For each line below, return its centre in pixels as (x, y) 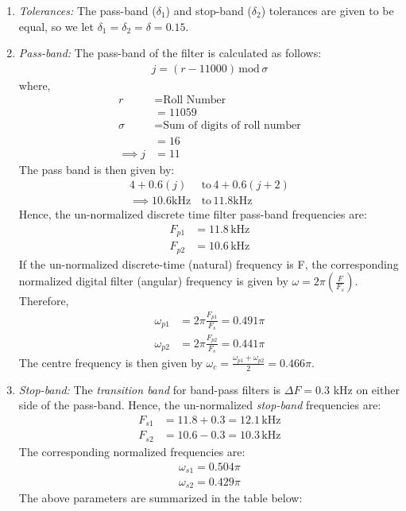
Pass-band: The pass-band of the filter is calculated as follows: (170, 53)
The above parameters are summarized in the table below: (160, 498)
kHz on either (366, 389)
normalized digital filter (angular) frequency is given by (153, 281)
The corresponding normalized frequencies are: (132, 451)
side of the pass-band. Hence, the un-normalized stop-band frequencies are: (200, 405)
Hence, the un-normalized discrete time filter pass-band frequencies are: (193, 214)
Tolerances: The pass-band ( (87, 10)
